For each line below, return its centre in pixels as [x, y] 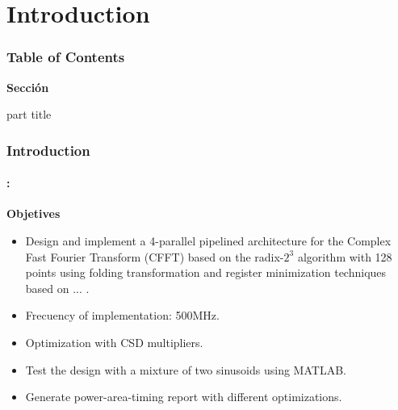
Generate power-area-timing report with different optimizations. [184, 397]
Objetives [34, 213]
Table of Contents [66, 57]
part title [29, 114]
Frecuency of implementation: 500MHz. [122, 315]
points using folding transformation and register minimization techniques [206, 272]
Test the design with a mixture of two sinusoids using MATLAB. [186, 369]
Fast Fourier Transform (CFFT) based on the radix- [155, 256]
